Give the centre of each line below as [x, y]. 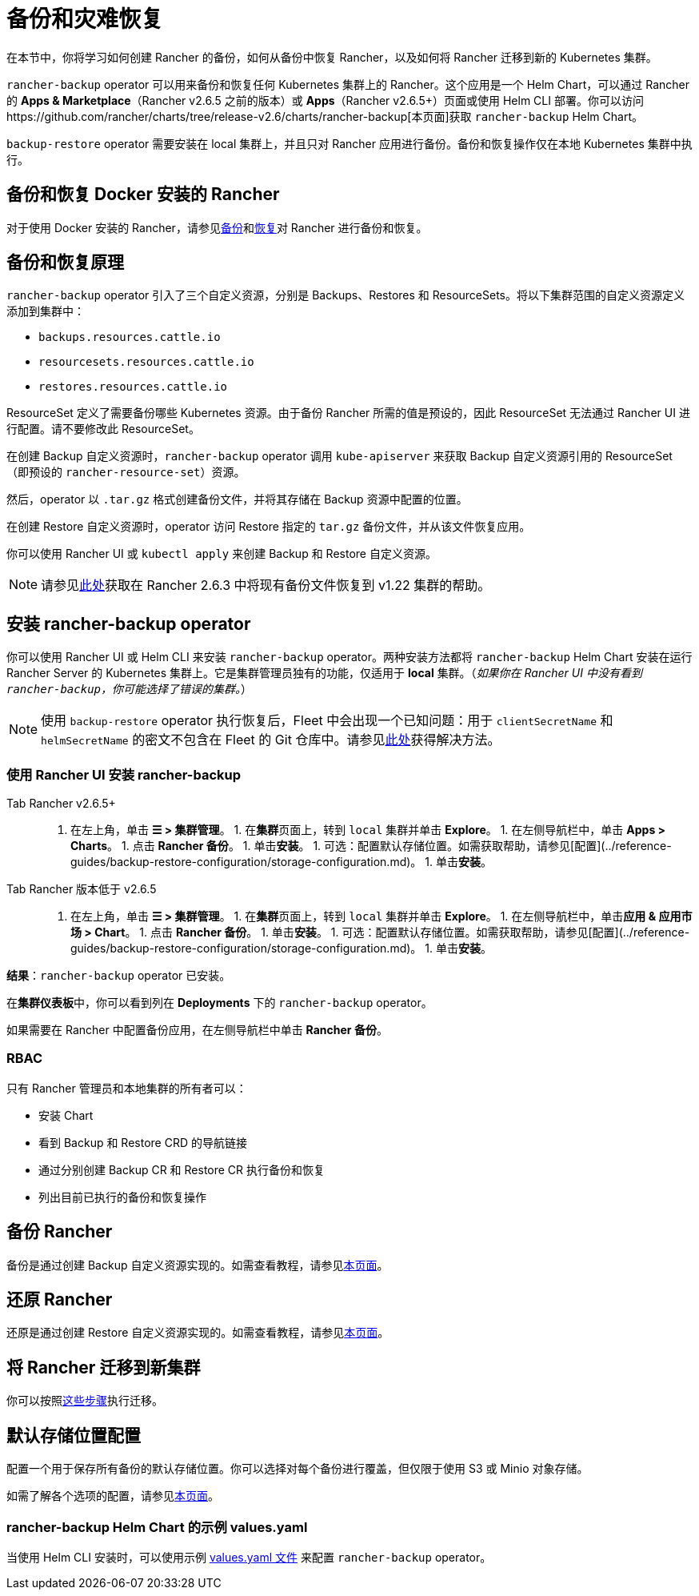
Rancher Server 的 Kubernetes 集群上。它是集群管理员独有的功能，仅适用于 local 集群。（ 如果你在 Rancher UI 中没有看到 [324, 673]
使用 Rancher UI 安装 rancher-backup [124, 774]
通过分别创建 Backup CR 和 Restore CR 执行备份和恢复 [182, 1169]
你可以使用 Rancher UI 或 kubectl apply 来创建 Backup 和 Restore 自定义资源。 [222, 554]
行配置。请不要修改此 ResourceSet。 [103, 429]
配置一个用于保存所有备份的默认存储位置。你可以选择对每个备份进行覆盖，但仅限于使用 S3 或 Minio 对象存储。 [298, 1469]
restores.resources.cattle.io [133, 387]
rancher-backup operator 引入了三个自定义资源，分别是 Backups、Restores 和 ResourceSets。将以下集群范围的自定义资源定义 [346, 295]
